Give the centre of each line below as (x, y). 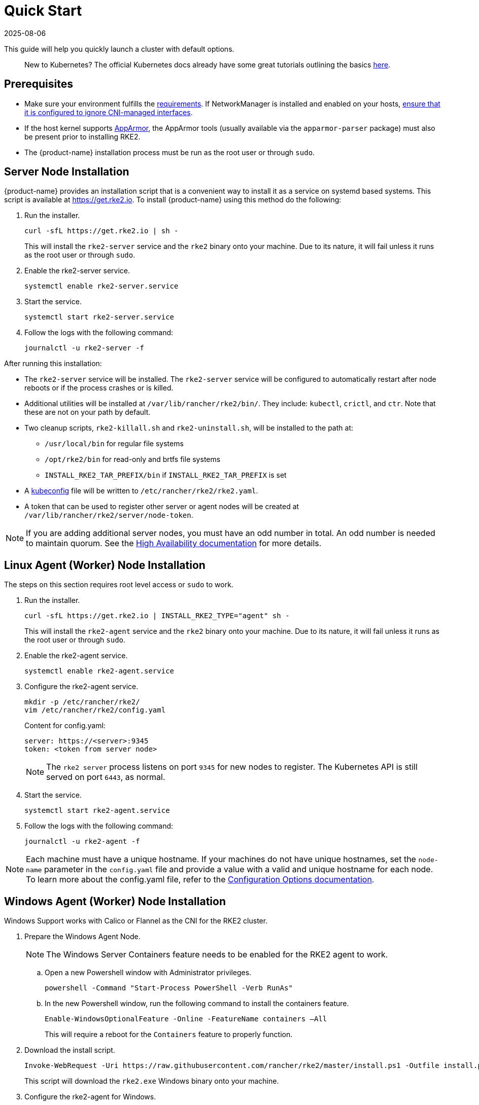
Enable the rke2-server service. (77, 271)
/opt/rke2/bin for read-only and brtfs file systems (133, 459)
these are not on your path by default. (88, 412)
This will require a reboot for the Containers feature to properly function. (169, 1035)
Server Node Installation (67, 172)
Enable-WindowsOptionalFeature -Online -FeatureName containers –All (186, 1019)
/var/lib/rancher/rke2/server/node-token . (109, 515)
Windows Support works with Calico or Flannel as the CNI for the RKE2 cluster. (136, 921)
